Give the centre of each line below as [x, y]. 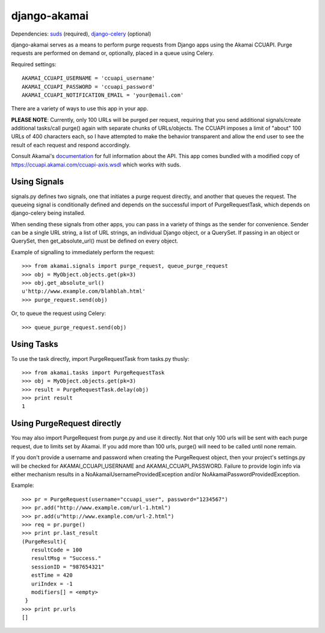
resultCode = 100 [57, 550]
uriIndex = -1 [52, 584]
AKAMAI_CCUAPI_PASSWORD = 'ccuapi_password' [89, 87]
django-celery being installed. [48, 213]
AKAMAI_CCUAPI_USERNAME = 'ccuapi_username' [89, 78]
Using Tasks [35, 344]
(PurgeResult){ [44, 541]
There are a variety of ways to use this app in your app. [80, 109]
